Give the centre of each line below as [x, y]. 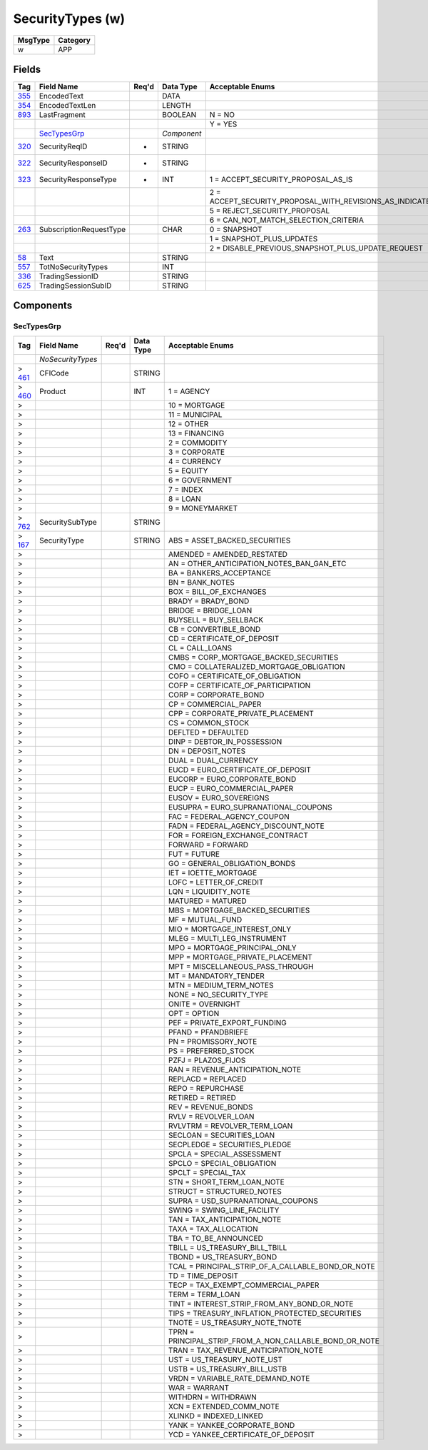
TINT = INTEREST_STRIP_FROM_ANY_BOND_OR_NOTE [261, 1304]
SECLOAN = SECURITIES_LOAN [221, 1135]
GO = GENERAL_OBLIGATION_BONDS [232, 863]
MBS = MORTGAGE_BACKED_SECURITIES [239, 910]
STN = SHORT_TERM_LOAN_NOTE [226, 1182]
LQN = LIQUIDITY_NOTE [209, 891]
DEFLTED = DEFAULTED [208, 732]
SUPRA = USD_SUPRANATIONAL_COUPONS [243, 1201]
